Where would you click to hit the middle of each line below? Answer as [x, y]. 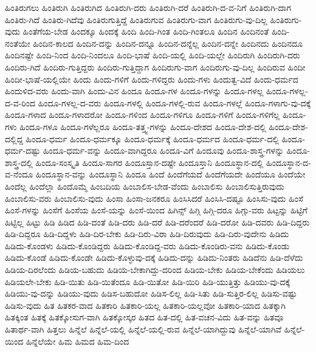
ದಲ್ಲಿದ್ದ [14, 138]
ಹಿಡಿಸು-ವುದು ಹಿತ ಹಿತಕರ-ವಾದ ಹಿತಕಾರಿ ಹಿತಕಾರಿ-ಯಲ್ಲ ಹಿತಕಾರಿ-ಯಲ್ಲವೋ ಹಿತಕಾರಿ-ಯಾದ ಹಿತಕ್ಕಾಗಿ [146, 305]
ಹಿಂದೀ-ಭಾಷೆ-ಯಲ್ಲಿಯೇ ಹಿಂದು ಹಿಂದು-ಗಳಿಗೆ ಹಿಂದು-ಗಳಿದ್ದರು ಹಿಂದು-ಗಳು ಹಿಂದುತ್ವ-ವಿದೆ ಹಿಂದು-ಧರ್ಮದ [152, 79]
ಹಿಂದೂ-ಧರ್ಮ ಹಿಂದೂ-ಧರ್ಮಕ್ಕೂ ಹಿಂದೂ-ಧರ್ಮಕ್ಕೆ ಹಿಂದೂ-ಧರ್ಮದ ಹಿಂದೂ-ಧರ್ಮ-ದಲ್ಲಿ [153, 138]
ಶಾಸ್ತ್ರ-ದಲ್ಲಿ [19, 162]
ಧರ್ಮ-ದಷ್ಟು [23, 150]
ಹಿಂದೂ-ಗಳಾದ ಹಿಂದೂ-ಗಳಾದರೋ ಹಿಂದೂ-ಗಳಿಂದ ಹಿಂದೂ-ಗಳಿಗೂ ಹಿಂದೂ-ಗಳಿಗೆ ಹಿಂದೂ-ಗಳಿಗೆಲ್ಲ [143, 115]
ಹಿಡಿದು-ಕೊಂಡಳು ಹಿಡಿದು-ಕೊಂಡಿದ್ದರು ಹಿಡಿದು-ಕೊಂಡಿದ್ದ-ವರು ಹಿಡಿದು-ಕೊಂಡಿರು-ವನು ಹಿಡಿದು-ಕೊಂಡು [147, 245]
